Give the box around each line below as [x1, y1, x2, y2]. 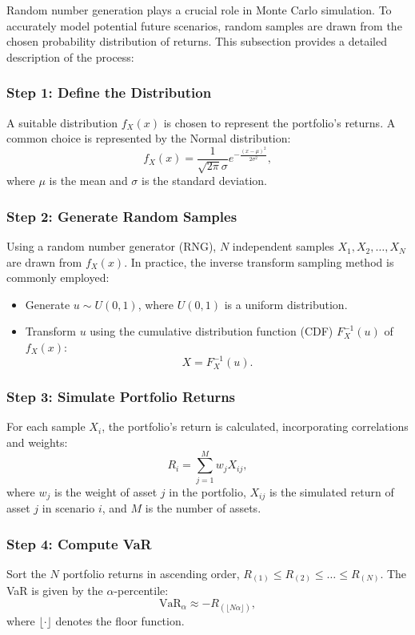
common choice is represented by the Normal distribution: [6, 130, 291, 147]
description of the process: [6, 48, 134, 65]
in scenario [42, 500, 95, 516]
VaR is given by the [6, 582, 103, 599]
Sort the [6, 565, 46, 581]
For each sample [6, 418, 86, 435]
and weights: [6, 433, 68, 450]
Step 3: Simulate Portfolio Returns [6, 387, 236, 407]
